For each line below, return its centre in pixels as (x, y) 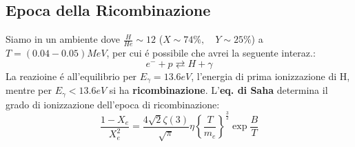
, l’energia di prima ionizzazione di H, (271, 76)
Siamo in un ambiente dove (63, 39)
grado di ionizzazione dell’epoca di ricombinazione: (113, 104)
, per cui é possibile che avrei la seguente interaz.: (211, 53)
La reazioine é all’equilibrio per (71, 76)
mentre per (29, 90)
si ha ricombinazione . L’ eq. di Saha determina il (219, 90)
